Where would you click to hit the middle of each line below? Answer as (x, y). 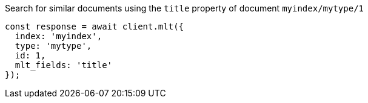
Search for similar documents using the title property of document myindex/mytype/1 (184, 8)
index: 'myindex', (59, 36)
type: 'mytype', (53, 46)
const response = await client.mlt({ (95, 27)
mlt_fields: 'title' (64, 65)
